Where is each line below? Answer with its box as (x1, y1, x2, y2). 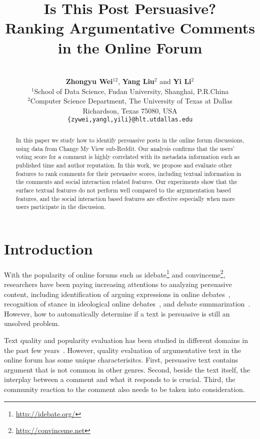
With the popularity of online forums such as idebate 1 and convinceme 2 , (4, 267, 225, 279)
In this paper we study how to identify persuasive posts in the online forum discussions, (15, 135, 244, 144)
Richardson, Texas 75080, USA (82, 105, 177, 115)
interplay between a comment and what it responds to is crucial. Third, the (4, 374, 235, 384)
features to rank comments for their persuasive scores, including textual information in (15, 169, 241, 177)
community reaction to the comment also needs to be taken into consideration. (4, 383, 245, 394)
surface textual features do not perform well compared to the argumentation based (15, 185, 231, 194)
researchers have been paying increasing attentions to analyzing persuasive (4, 279, 232, 289)
